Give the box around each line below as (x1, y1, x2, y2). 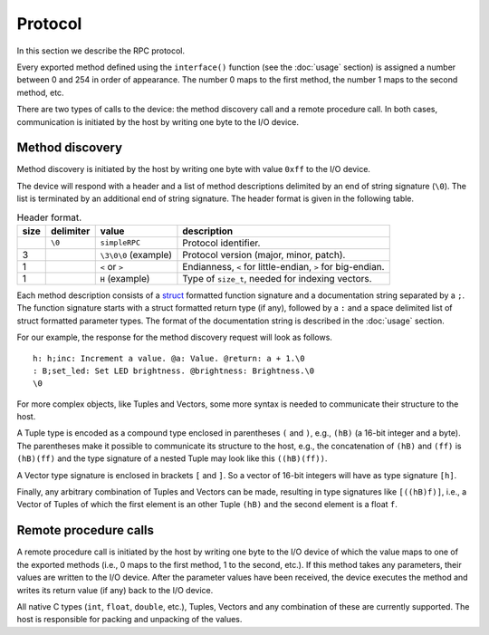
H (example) (100, 272, 150, 284)
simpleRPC (100, 238, 140, 248)
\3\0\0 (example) (100, 248, 172, 261)
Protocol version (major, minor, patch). (182, 248, 346, 261)
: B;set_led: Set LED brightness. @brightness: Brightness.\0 (33, 365, 315, 376)
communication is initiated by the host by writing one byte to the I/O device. (16, 116, 299, 127)
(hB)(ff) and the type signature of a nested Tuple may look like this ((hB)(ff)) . (16, 453, 328, 464)
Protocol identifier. (182, 236, 261, 249)
